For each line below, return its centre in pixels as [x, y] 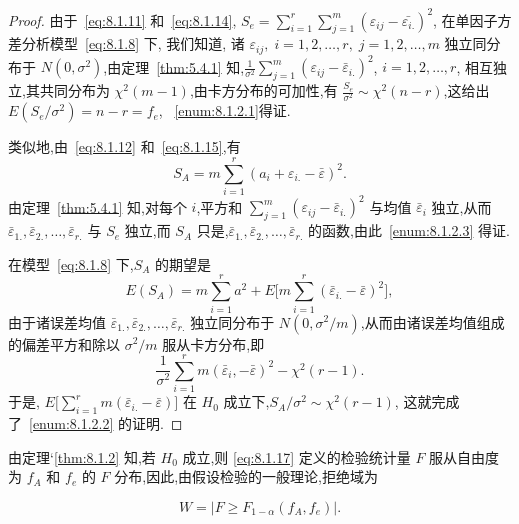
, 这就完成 [427, 401]
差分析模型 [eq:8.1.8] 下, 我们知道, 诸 [126, 43]
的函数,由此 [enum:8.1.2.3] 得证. [409, 230]
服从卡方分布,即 [213, 343]
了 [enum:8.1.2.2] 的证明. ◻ [95, 423]
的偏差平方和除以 [64, 343]
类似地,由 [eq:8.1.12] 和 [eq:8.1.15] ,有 [124, 146]
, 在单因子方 [472, 19]
